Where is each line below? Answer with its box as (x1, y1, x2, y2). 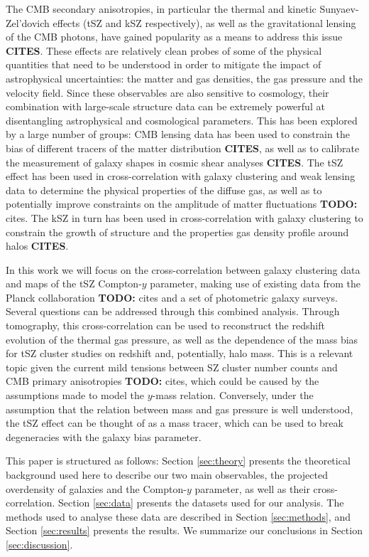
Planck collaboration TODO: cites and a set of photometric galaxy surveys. (6, 290, 338, 304)
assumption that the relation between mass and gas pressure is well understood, (6, 401, 353, 416)
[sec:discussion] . (6, 536, 73, 551)
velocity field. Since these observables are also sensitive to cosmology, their (6, 85, 329, 100)
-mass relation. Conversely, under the (152, 388, 314, 403)
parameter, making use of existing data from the (150, 276, 360, 291)
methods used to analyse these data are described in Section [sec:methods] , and (6, 509, 351, 524)
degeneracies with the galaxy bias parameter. (6, 429, 202, 444)
